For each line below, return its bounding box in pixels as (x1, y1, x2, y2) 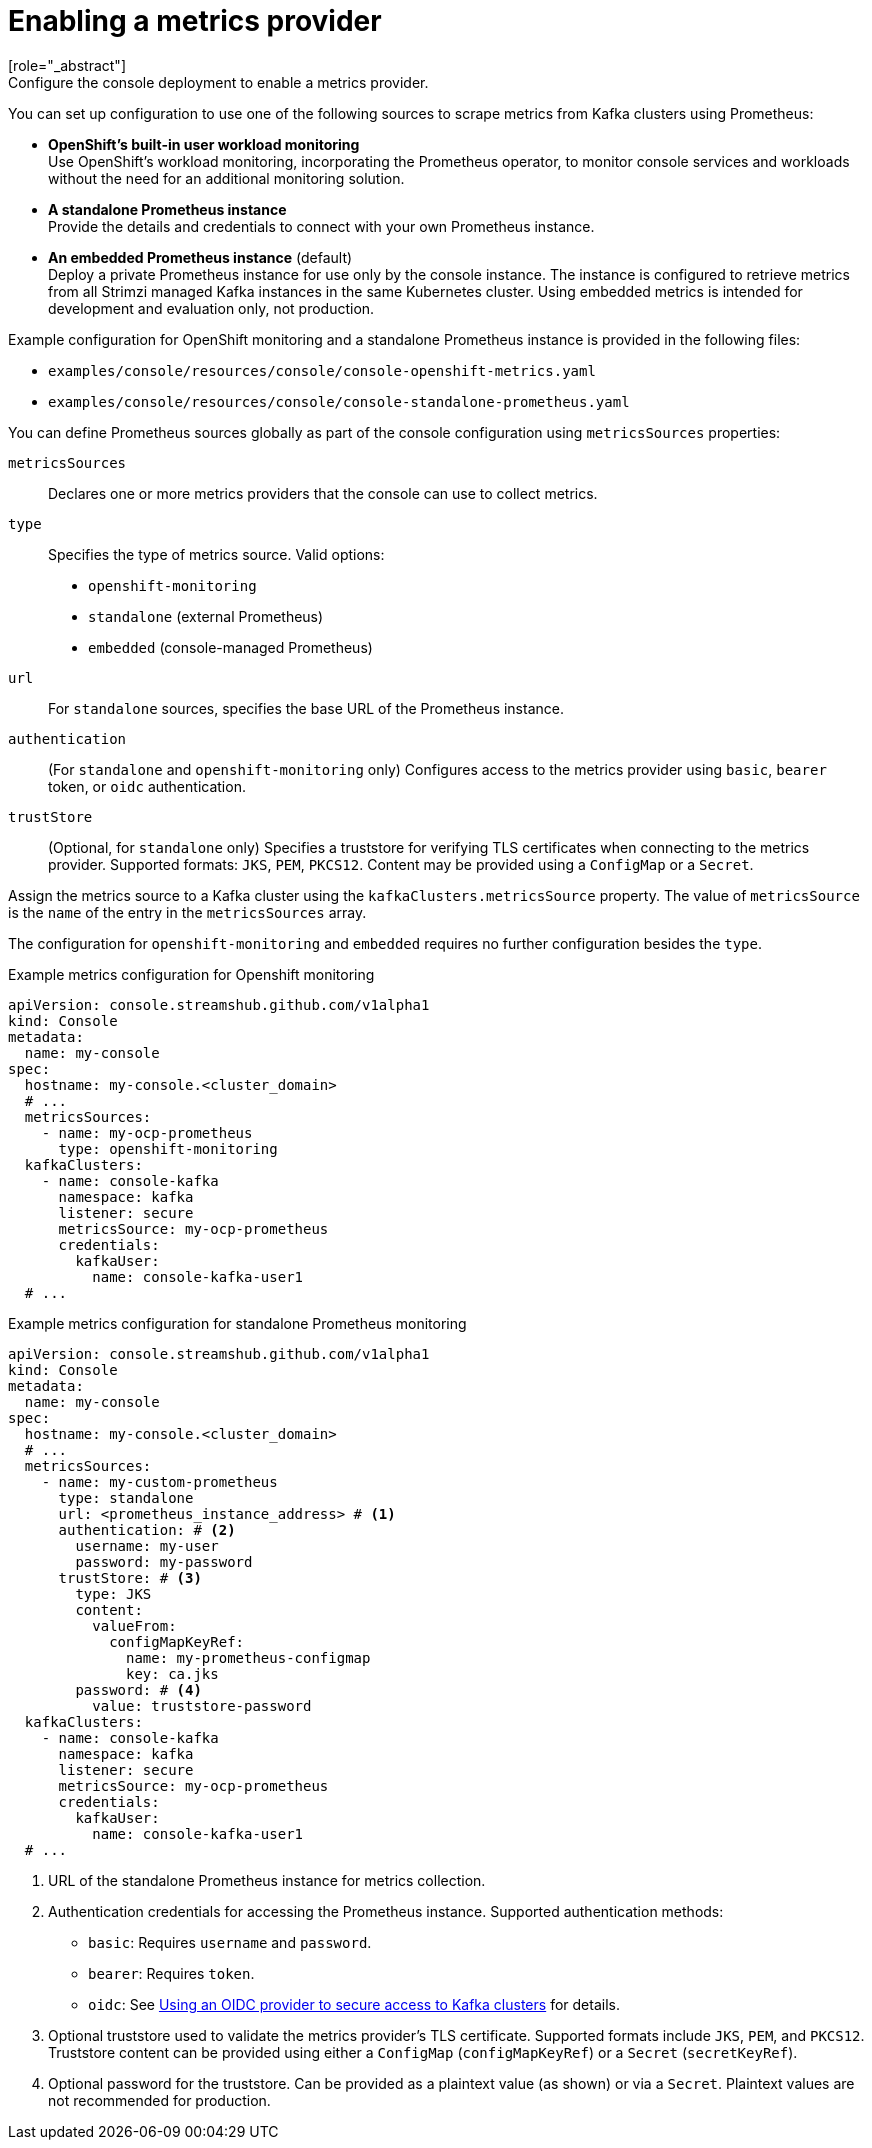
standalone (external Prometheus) (88, 607, 324, 625)
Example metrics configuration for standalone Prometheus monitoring (8, 1314, 467, 1332)
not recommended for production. (48, 2091, 271, 2109)
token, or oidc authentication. (48, 777, 246, 795)
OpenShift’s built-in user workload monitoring (48, 135, 360, 153)
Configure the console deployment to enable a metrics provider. (8, 73, 429, 91)
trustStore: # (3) (58, 1569, 202, 1586)
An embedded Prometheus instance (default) (48, 248, 353, 266)
